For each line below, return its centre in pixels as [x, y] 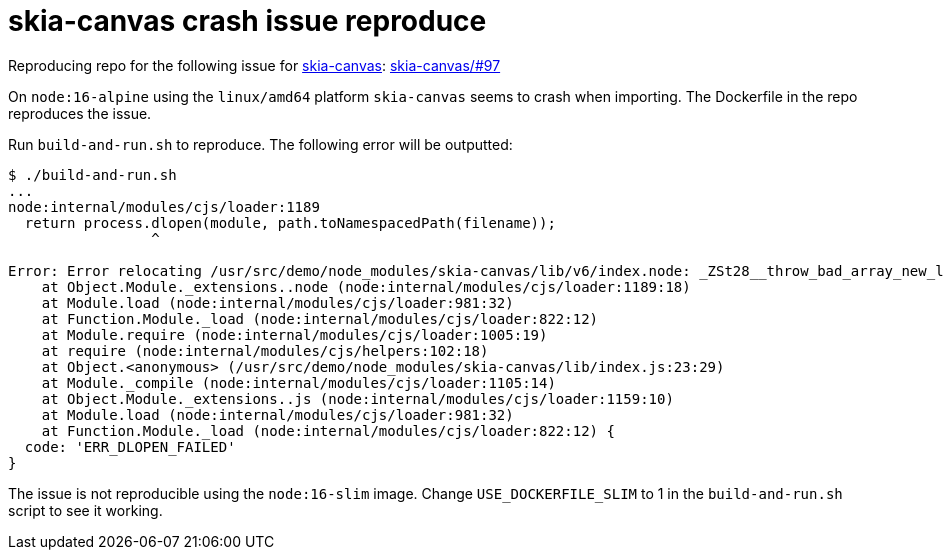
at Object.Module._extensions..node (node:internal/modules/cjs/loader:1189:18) [366, 286]
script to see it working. [85, 510]
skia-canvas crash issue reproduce [247, 21]
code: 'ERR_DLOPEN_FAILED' [130, 446]
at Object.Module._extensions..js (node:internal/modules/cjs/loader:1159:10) [357, 398]
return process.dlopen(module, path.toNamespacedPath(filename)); [290, 222]
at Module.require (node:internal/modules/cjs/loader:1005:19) [294, 334]
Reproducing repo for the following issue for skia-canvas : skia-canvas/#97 [254, 65]
